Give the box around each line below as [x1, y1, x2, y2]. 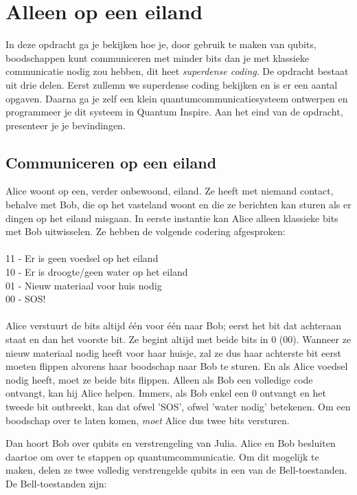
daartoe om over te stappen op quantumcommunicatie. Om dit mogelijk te [5, 449, 319, 463]
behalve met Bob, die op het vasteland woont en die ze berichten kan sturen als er [5, 197, 352, 212]
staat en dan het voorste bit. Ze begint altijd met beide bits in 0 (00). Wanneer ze [5, 332, 352, 346]
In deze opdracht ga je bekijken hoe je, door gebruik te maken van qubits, [5, 37, 316, 52]
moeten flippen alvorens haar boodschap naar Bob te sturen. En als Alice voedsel [5, 359, 348, 373]
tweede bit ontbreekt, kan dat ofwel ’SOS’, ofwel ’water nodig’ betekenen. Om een [5, 399, 351, 413]
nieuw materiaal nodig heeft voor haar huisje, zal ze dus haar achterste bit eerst [5, 345, 341, 360]
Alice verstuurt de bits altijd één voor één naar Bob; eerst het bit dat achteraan [5, 318, 342, 333]
